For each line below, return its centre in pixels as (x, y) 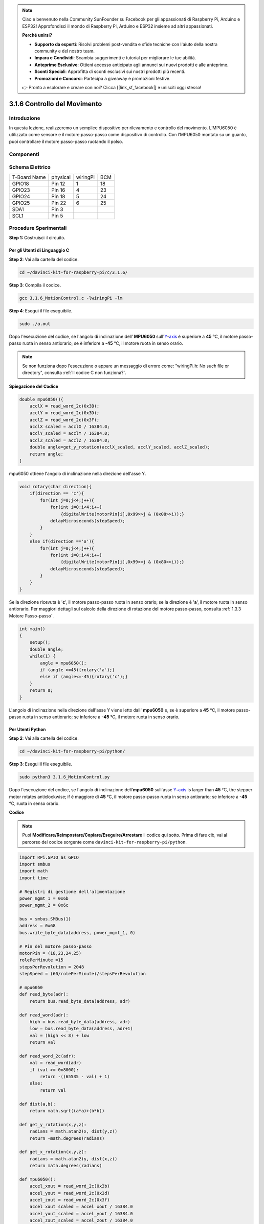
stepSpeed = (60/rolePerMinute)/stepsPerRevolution (83, 974)
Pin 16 (58, 190)
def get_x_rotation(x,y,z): (53, 1152)
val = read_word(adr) (55, 1063)
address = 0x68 (37, 926)
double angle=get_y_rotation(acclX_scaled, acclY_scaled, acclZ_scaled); (120, 447)
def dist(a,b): (37, 1104)
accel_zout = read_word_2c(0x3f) (70, 1200)
